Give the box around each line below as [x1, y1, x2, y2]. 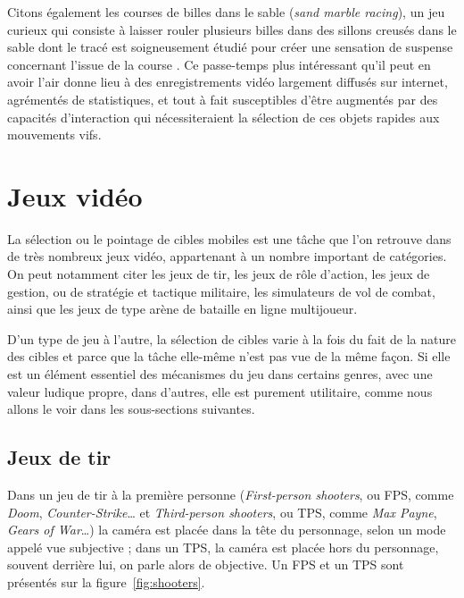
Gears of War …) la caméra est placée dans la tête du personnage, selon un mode [7, 520, 446, 539]
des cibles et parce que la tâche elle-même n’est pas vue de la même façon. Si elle [7, 347, 451, 366]
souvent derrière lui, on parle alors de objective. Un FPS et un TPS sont [7, 555, 404, 574]
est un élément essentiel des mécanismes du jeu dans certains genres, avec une [7, 365, 433, 383]
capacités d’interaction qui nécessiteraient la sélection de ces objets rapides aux [7, 107, 440, 126]
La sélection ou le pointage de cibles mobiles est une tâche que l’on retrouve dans [7, 229, 452, 248]
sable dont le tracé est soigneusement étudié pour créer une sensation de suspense [7, 38, 453, 56]
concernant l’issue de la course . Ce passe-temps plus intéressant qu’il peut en [7, 55, 431, 73]
